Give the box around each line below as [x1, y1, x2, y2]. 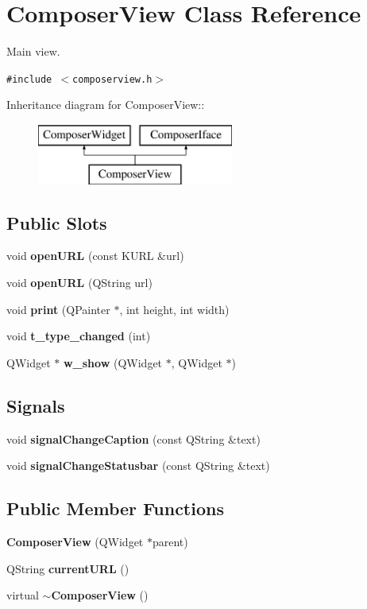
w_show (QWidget [63, 354, 163, 370]
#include [6, 73, 52, 85]
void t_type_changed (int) [6, 328, 151, 344]
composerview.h [72, 73, 153, 85]
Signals [6, 393, 65, 417]
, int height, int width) [119, 301, 230, 317]
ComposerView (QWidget [6, 533, 144, 549]
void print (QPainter [6, 301, 110, 317]
